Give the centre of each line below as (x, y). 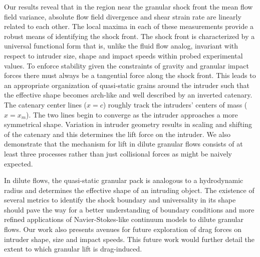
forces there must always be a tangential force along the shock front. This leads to (130, 75)
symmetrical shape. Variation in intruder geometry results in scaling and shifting (128, 124)
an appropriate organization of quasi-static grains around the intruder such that (127, 85)
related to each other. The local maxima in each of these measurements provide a (129, 26)
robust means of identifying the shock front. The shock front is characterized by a (129, 36)
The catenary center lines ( (46, 104)
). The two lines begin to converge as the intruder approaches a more (132, 114)
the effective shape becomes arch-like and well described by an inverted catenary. (128, 95)
